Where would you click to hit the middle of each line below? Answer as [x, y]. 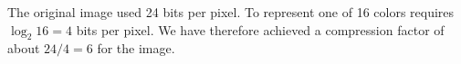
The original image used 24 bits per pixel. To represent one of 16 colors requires [231, 12]
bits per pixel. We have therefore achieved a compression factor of [260, 29]
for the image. [136, 48]
